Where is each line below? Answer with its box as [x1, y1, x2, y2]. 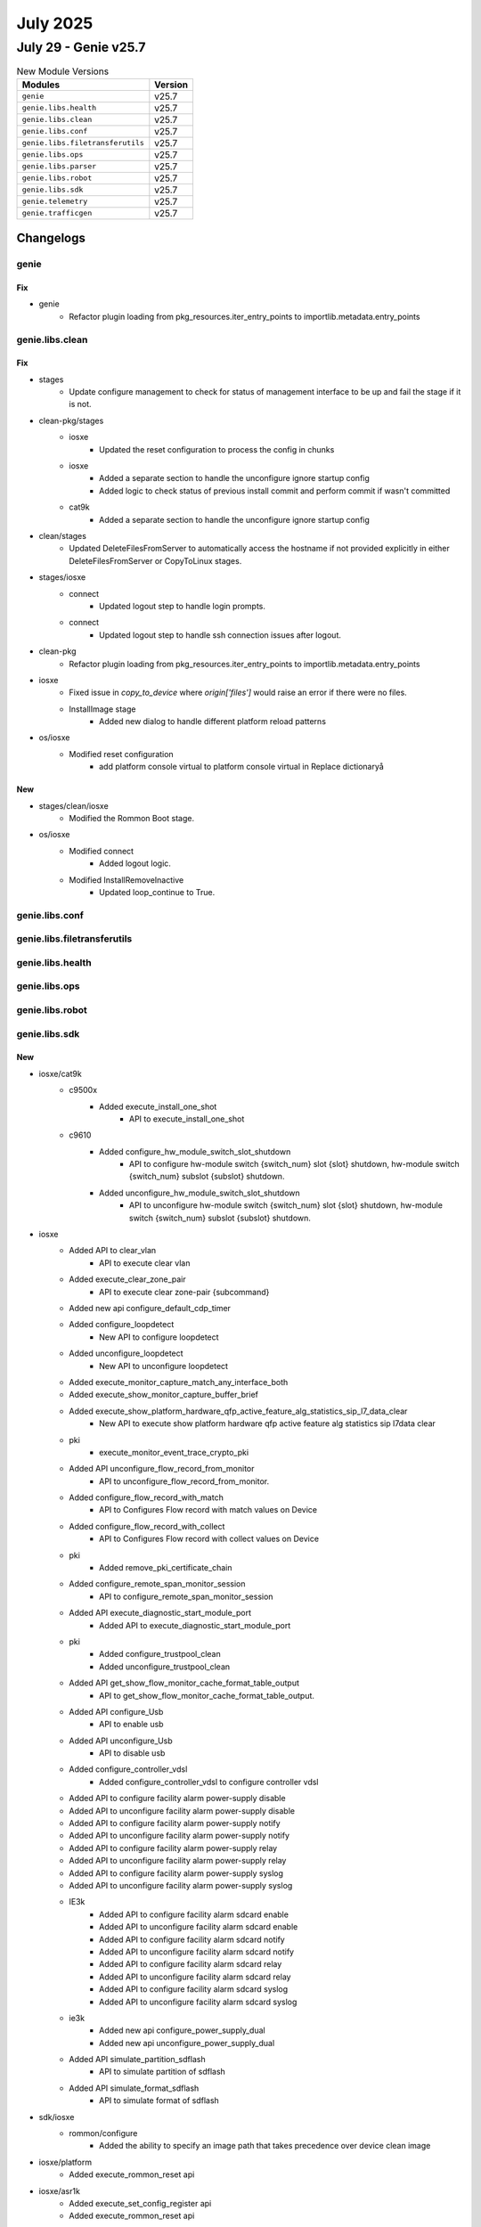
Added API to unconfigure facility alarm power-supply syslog [69, 1880, 293, 1890]
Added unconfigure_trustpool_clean [99, 1661, 231, 1672]
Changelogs [16, 231, 86, 246]
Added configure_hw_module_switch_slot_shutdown [99, 1146, 291, 1157]
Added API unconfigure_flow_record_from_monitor [69, 1464, 255, 1474]
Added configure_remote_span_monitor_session [69, 1578, 246, 1589]
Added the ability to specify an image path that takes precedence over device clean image [99, 2141, 431, 2151]
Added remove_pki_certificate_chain [99, 1562, 232, 1573]
